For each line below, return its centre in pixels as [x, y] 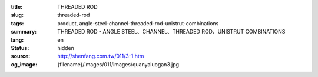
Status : [20, 48]
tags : [17, 23]
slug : [17, 15]
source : [21, 56]
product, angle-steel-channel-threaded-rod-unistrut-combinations [138, 23]
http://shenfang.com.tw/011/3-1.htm [101, 56]
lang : [17, 40]
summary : [24, 32]
